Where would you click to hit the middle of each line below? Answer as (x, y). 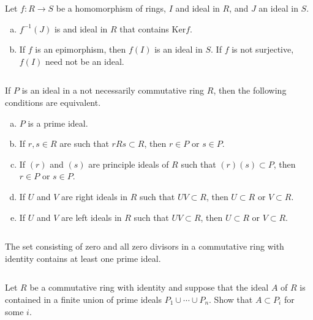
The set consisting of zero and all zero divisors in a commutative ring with (145, 246)
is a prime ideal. (58, 123)
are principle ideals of (129, 164)
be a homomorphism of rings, (111, 8)
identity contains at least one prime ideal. (83, 258)
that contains (144, 28)
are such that (84, 143)
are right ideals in (94, 196)
